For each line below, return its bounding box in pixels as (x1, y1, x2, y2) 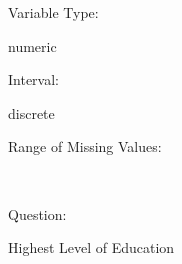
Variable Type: (8, 2, 99, 22)
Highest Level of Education (8, 237, 175, 258)
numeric (8, 35, 57, 56)
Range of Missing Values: (8, 136, 162, 157)
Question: (8, 203, 67, 224)
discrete (8, 102, 55, 123)
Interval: (8, 69, 59, 90)
